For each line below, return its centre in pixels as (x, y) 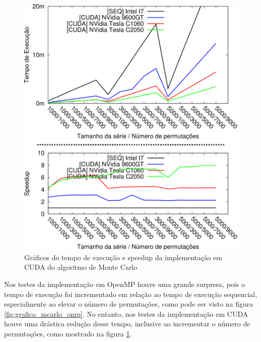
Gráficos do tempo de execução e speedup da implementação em (123, 257)
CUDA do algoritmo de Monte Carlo (81, 267)
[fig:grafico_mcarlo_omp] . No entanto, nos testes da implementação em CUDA (126, 313)
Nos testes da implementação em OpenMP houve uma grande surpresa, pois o (124, 284)
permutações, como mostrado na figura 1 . (68, 334)
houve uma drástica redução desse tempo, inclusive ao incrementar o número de (127, 324)
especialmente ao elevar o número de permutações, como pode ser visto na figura (129, 304)
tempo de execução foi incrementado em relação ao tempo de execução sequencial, (131, 294)
